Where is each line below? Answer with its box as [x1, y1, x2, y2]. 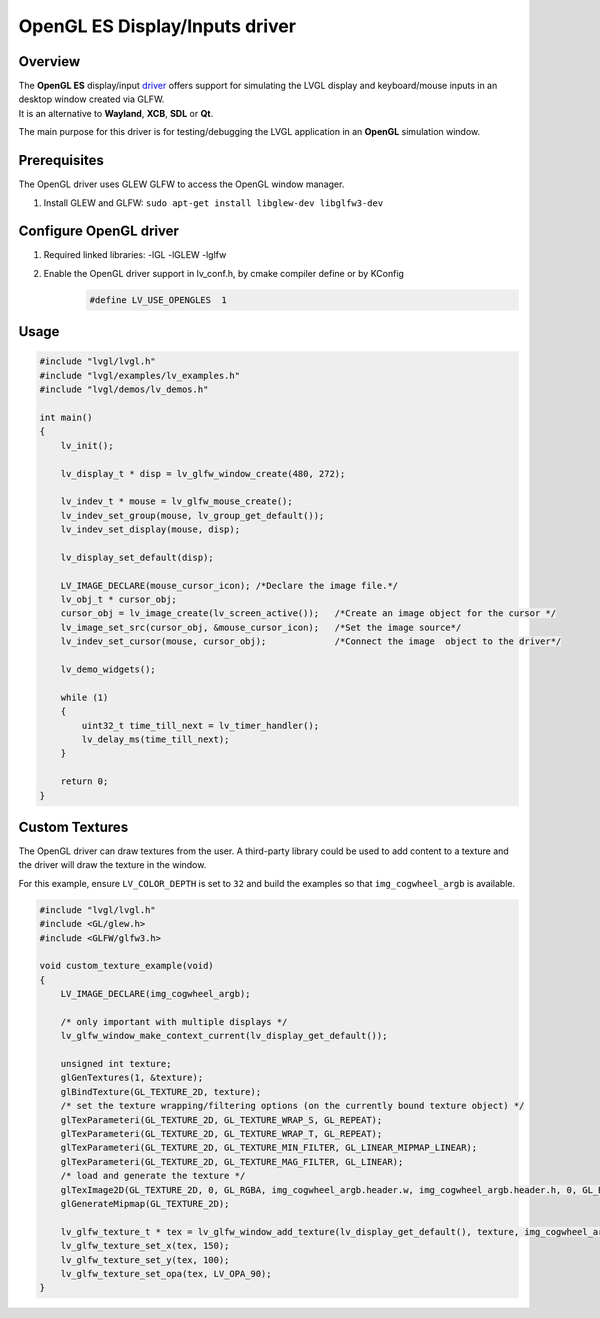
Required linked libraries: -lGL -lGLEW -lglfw [43, 249, 227, 261]
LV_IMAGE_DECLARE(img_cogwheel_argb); [60, 988, 251, 1000]
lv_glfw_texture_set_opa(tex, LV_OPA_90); [60, 1268, 272, 1279]
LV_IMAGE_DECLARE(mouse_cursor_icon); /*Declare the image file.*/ [60, 580, 399, 591]
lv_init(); [60, 440, 114, 451]
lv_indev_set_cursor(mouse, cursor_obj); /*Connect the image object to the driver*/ [60, 636, 562, 647]
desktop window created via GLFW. [18, 93, 165, 105]
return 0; [60, 776, 109, 787]
